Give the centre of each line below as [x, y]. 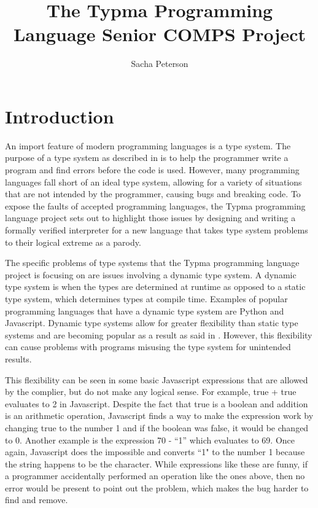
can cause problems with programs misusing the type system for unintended [148, 347]
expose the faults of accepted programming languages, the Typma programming [155, 205]
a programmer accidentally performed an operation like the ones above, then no [155, 476]
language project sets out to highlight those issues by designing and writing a [150, 218]
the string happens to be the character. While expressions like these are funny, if [156, 463]
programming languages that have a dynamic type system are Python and [145, 311]
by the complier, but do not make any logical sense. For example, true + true [151, 392]
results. [18, 358]
